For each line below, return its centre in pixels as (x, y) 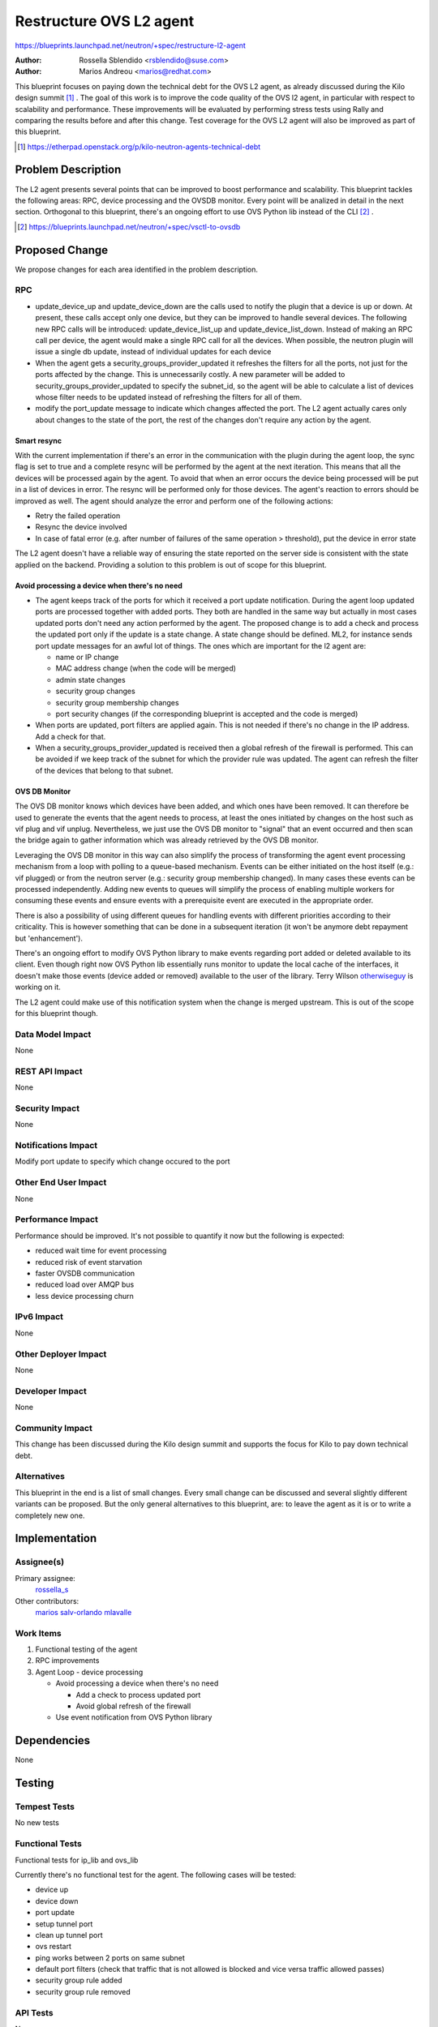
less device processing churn (84, 1296)
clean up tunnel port (69, 1935)
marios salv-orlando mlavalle (84, 1612)
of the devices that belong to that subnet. (104, 770)
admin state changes (90, 679)
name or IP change (87, 657)
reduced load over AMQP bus (85, 1284)
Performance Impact (57, 1219)
